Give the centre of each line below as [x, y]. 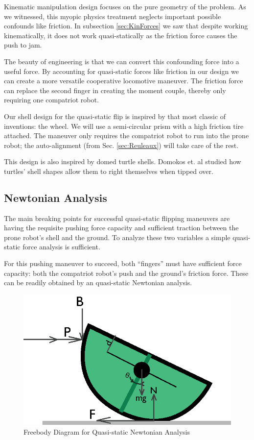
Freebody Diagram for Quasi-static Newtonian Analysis [107, 431]
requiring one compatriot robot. [51, 100]
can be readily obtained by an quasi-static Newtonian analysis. [98, 282]
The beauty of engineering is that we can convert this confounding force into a [122, 61]
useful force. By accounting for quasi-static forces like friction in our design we [121, 71]
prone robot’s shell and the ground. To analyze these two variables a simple [117, 237]
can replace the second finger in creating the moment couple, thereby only [115, 90]
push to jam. [23, 45]
